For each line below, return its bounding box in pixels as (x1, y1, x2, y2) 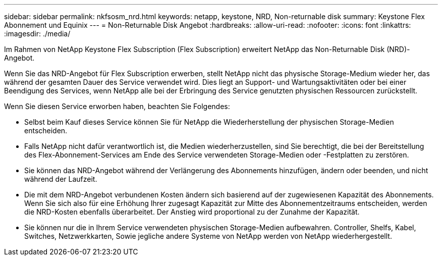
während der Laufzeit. (24, 175, 97, 183)
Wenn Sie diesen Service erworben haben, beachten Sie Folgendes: (4, 102, 230, 111)
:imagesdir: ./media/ (4, 29, 71, 38)
